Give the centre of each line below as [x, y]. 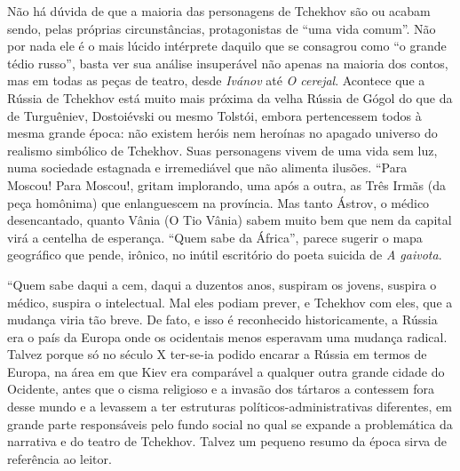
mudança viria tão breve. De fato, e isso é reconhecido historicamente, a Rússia [222, 319]
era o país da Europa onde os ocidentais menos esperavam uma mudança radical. [227, 336]
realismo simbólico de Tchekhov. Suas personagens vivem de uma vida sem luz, [222, 150]
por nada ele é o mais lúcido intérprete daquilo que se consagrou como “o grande [227, 46]
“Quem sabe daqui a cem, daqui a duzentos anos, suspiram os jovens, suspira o [222, 284]
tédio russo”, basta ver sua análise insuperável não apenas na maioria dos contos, [228, 63]
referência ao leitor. [59, 458]
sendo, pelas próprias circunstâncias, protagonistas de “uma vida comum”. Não [222, 28]
